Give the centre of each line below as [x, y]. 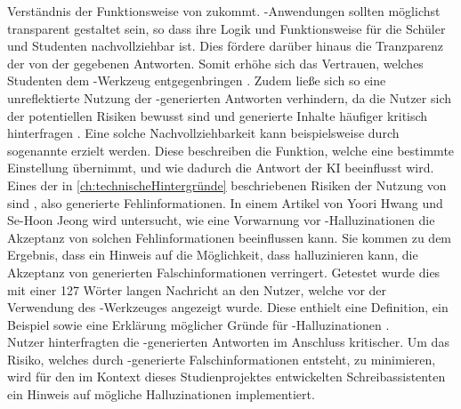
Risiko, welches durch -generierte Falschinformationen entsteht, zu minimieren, [222, 359]
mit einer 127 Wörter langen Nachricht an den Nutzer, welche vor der [197, 289]
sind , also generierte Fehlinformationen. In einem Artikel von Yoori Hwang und [225, 202]
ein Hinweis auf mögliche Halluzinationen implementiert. [161, 394]
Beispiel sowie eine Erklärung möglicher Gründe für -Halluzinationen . [198, 324]
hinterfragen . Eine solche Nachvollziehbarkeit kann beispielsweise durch [203, 133]
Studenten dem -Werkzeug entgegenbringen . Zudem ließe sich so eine [197, 80]
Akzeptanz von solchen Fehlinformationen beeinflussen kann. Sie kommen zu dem [230, 237]
